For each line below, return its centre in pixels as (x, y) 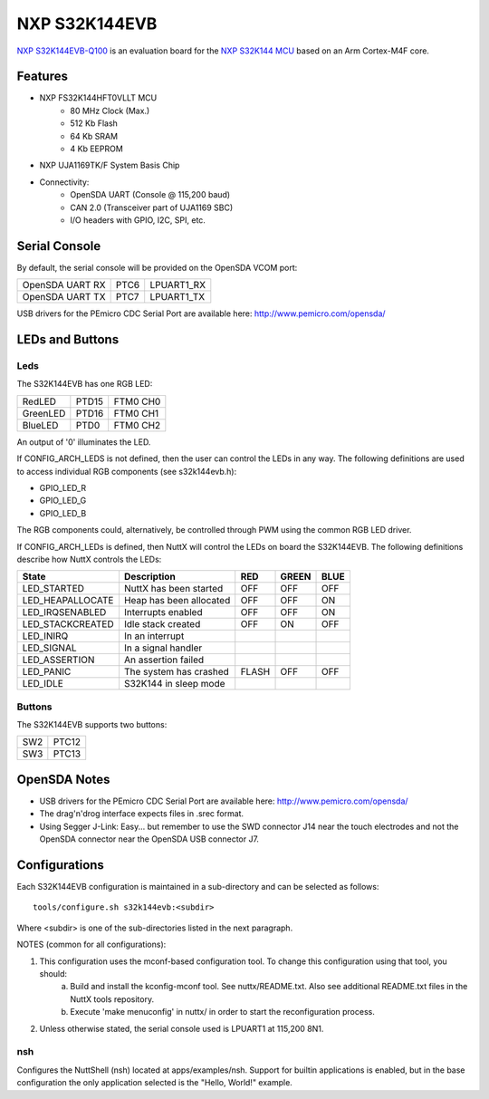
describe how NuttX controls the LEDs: (89, 559)
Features (42, 77)
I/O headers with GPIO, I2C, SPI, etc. (138, 220)
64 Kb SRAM (94, 136)
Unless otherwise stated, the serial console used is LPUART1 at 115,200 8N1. (182, 1028)
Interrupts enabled (163, 612)
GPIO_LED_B (63, 513)
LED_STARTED (53, 589)
